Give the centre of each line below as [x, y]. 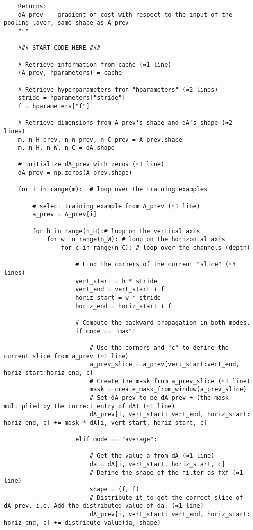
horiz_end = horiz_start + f [124, 306]
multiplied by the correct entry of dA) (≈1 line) [90, 406]
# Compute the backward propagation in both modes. [163, 322]
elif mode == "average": [116, 439]
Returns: [32, 6]
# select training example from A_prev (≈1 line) [116, 206]
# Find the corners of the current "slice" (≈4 [156, 265]
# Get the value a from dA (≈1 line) [152, 456]
